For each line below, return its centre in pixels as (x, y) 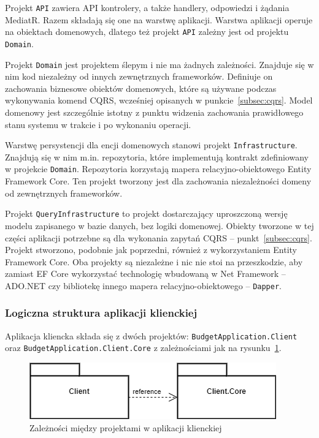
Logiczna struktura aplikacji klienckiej (101, 313)
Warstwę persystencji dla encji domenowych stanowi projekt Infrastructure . (151, 145)
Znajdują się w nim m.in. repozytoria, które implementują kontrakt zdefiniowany (157, 157)
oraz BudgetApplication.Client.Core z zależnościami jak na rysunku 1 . (143, 348)
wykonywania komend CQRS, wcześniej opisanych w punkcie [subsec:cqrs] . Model (159, 100)
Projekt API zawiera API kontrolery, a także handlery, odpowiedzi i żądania (147, 7)
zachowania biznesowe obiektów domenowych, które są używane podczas (141, 88)
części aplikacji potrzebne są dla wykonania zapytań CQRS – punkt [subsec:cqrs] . (159, 237)
